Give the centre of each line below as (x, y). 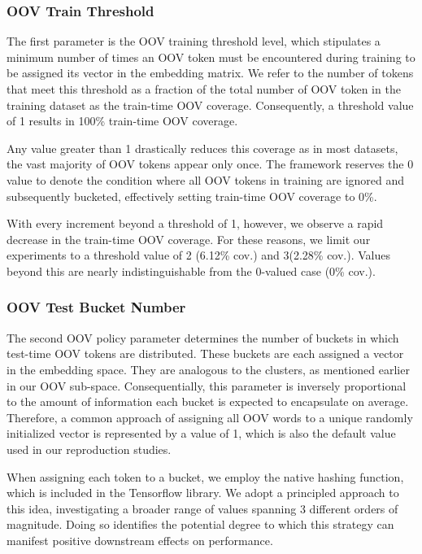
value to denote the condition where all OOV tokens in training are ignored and (206, 179)
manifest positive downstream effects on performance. (140, 540)
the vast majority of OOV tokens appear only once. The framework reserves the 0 (210, 164)
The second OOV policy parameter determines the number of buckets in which (203, 337)
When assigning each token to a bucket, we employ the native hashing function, (205, 476)
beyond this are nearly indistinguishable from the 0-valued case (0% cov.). (191, 270)
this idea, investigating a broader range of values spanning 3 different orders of (202, 508)
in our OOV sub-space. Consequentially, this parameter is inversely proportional (207, 385)
